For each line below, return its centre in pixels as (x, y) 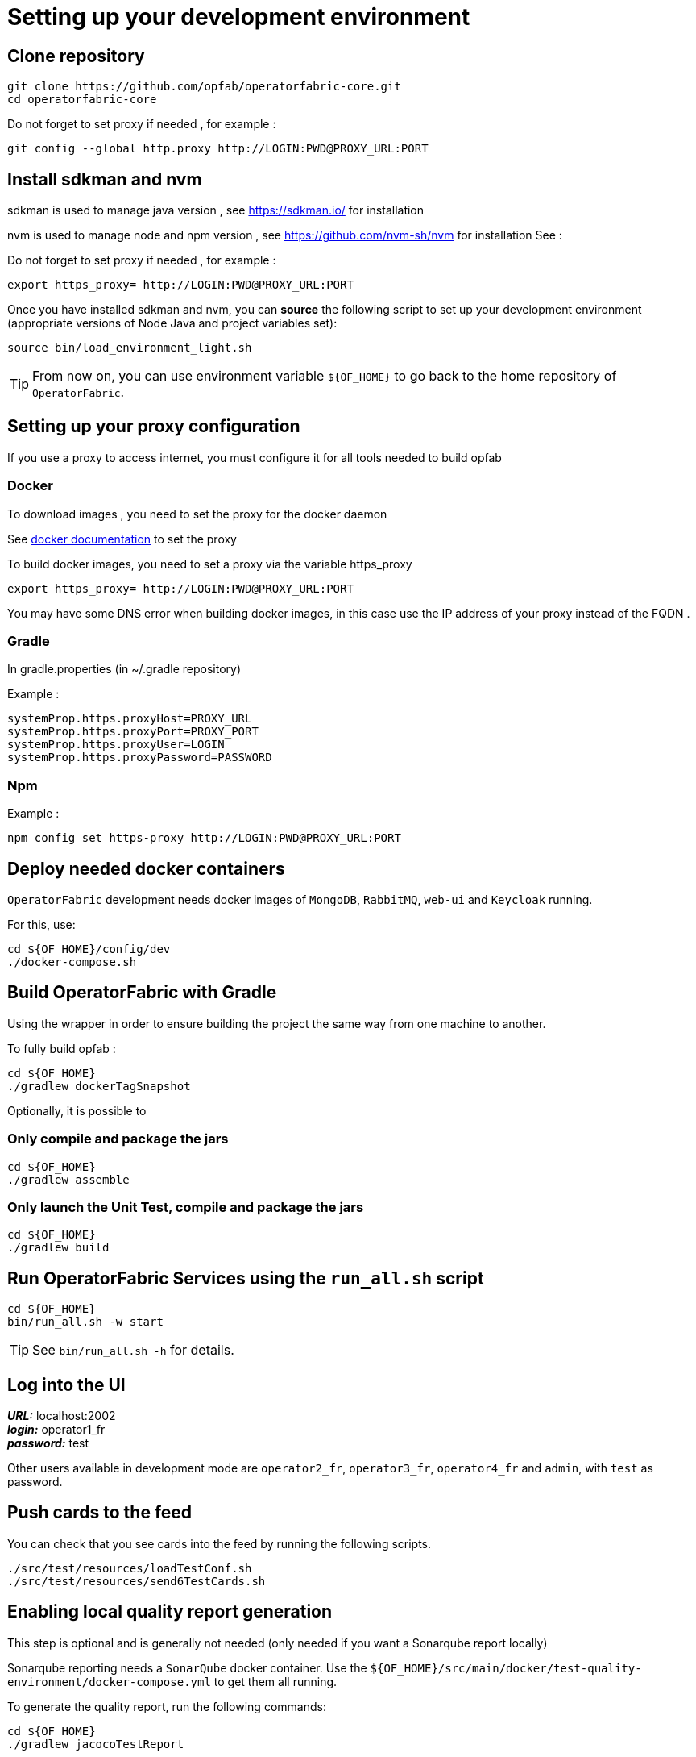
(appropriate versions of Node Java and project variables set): (172, 323)
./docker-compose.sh (72, 962)
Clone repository (76, 56)
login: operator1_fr (56, 1429)
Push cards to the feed (100, 1513)
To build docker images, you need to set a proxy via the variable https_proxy (210, 564)
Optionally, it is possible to (77, 1110)
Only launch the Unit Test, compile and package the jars (186, 1207)
